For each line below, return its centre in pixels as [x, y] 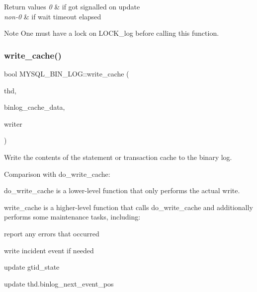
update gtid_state [32, 267]
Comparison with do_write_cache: [57, 174]
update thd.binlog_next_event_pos [59, 283]
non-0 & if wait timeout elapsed [53, 16]
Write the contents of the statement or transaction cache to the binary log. [118, 157]
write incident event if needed [49, 250]
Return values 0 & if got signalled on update [72, 6]
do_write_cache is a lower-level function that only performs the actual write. [122, 190]
